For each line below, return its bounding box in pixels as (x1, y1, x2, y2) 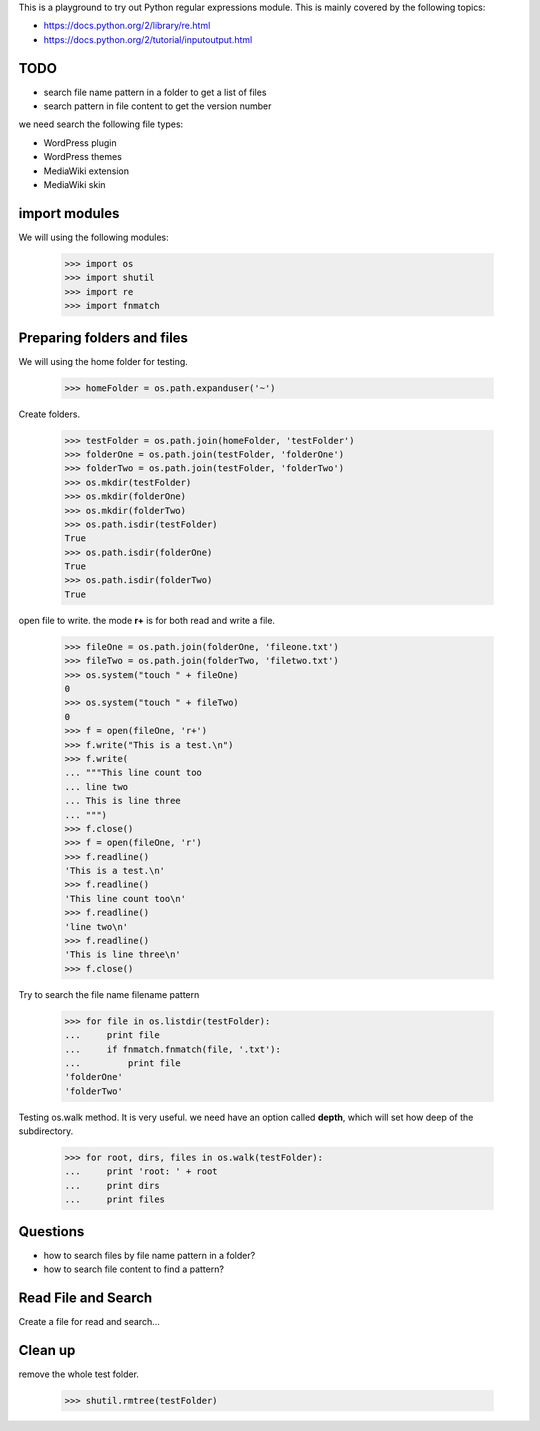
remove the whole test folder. (18, 1368, 140, 1380)
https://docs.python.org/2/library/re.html (43, 20, 211, 32)
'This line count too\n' (64, 893, 187, 904)
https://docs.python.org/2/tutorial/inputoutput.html (43, 33, 253, 45)
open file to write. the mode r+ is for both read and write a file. (18, 614, 275, 626)
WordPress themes (43, 151, 122, 163)
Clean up (18, 1341, 76, 1359)
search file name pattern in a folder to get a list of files (43, 86, 267, 98)
